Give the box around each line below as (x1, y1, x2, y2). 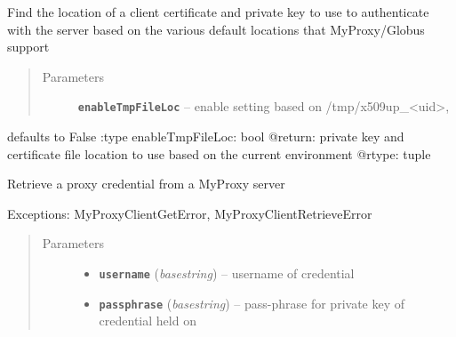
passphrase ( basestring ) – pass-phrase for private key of (99, 293, 405, 312)
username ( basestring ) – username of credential (99, 264, 355, 282)
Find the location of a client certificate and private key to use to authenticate (7, 3, 429, 20)
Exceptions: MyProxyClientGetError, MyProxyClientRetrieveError (7, 204, 372, 222)
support (7, 37, 50, 56)
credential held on (99, 311, 196, 330)
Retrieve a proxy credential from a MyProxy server (7, 174, 285, 193)
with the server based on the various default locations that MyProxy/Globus (7, 20, 425, 38)
